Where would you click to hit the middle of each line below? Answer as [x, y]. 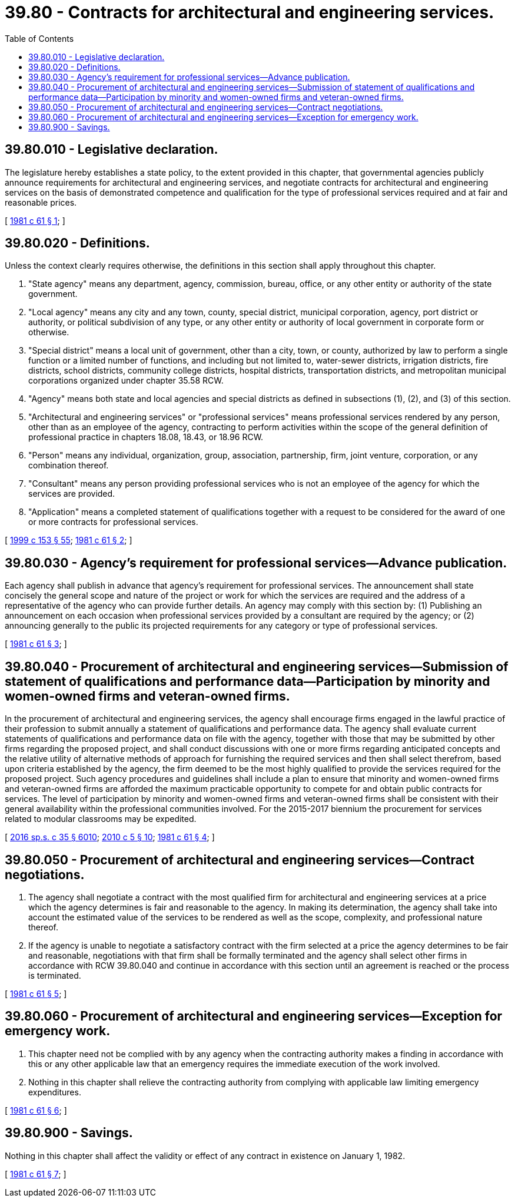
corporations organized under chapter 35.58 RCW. [126, 381]
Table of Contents [39, 38]
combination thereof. [69, 465]
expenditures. [55, 1092]
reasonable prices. [41, 202]
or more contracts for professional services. [113, 522]
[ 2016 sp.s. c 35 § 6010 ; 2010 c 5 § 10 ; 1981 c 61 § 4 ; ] [110, 837]
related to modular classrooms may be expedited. [101, 819]
